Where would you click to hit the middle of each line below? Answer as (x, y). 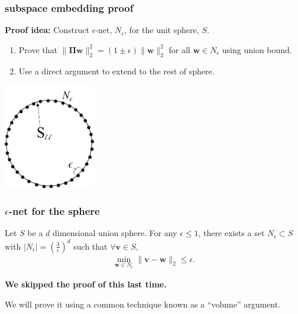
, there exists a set (231, 233)
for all (179, 49)
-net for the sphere (54, 211)
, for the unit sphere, (162, 30)
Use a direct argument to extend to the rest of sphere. (116, 71)
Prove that (38, 49)
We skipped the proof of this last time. (86, 284)
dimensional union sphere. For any (115, 233)
